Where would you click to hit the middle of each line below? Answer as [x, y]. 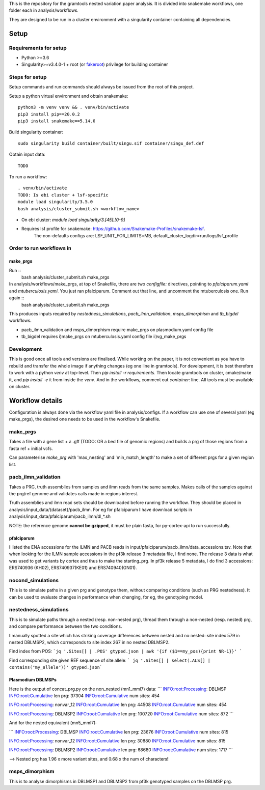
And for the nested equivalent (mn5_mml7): [53, 723]
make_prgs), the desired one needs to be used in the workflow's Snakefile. [85, 419]
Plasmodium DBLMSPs [33, 680]
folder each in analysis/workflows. [44, 10]
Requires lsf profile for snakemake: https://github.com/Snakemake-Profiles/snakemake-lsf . [113, 229]
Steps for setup [28, 77]
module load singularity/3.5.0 [55, 202]
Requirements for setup [38, 48]
